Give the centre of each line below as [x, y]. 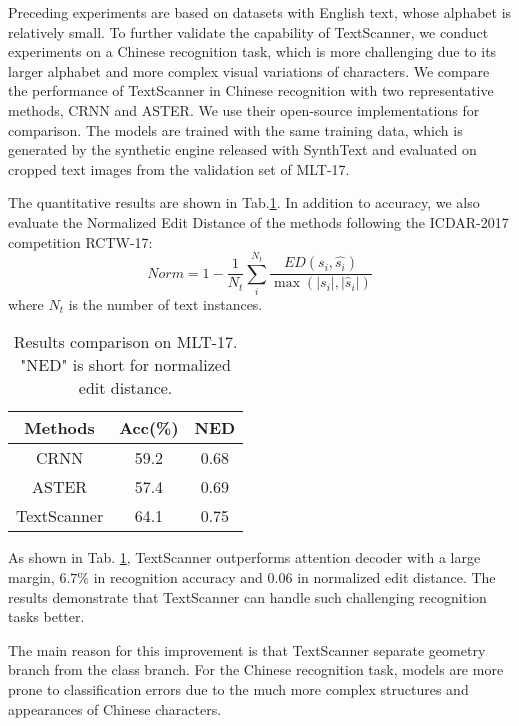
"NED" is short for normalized [125, 365]
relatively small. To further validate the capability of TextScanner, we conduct [248, 31]
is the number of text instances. [165, 303]
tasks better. [46, 616]
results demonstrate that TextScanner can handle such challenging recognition [247, 596]
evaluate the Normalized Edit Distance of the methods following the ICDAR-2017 [258, 221]
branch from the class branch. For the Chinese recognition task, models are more [256, 669]
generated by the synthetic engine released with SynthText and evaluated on [242, 149]
